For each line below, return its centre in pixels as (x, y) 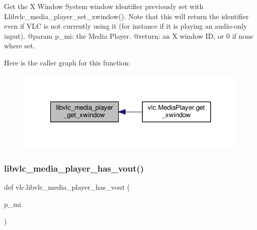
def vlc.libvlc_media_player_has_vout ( (67, 187)
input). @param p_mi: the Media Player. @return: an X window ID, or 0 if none (129, 35)
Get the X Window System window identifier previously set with (104, 6)
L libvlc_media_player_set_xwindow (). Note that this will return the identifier (126, 16)
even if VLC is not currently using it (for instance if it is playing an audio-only (126, 26)
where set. (20, 46)
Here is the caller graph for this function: (67, 62)
